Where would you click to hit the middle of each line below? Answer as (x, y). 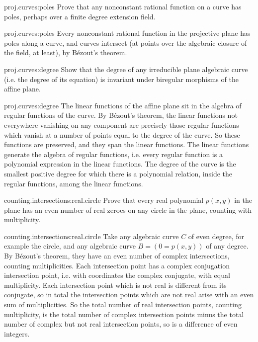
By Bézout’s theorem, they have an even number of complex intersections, (117, 256)
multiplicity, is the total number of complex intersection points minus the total (124, 314)
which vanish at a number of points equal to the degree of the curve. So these (122, 134)
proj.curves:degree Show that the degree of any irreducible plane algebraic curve (126, 69)
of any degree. (227, 246)
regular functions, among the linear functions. (74, 183)
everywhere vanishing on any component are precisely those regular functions (122, 125)
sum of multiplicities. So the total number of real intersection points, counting (123, 304)
